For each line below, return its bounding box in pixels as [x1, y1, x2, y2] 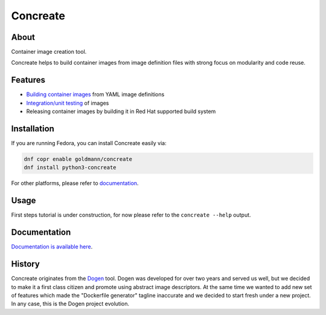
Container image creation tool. [11, 48, 87, 56]
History [11, 259, 40, 269]
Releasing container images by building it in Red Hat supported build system [26, 108, 216, 115]
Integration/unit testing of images [26, 99, 109, 106]
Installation [11, 123, 54, 134]
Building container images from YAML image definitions [26, 91, 165, 98]
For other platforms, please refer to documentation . [11, 180, 139, 187]
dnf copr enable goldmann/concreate [24, 156, 133, 163]
